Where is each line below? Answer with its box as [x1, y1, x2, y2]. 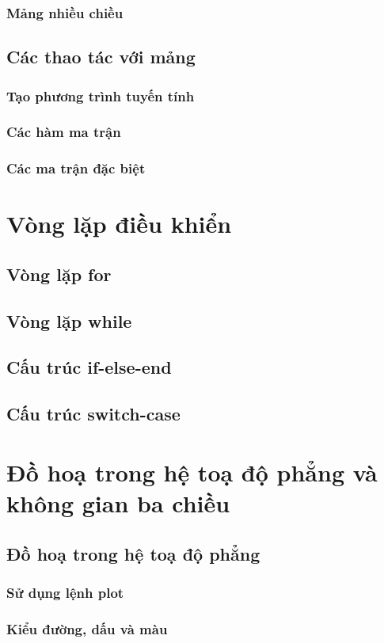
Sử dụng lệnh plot [6, 582, 124, 602]
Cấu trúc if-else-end [6, 355, 172, 379]
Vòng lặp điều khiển [6, 207, 232, 240]
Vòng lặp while [6, 308, 132, 333]
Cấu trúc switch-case [6, 401, 181, 426]
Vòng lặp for [6, 261, 112, 286]
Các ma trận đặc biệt [6, 158, 146, 178]
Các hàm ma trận [6, 122, 121, 142]
